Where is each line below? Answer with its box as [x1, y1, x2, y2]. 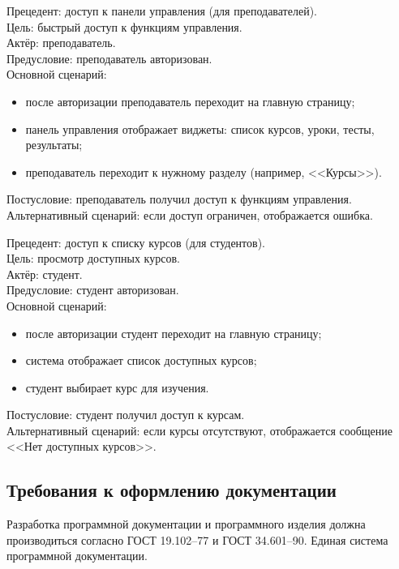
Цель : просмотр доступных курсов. [6, 250, 180, 267]
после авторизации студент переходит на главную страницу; [25, 324, 322, 341]
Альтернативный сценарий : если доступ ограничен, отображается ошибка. [6, 206, 373, 223]
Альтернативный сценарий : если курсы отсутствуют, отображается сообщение [6, 421, 393, 439]
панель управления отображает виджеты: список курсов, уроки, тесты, [25, 120, 375, 137]
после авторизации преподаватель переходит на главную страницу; [25, 92, 355, 109]
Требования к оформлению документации [6, 477, 337, 503]
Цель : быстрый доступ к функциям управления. [6, 18, 242, 35]
